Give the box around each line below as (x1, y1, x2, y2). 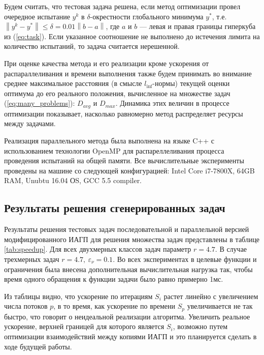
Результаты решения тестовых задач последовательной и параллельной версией (4, 224, 249, 234)
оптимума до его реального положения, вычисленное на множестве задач (4, 87, 230, 98)
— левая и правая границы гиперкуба (139, 21, 256, 32)
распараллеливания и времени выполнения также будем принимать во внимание (4, 68, 252, 78)
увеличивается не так (187, 301, 253, 311)
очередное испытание (4, 11, 70, 21)
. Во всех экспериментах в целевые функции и (113, 253, 257, 264)
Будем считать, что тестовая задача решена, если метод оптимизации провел (4, 1, 241, 11)
